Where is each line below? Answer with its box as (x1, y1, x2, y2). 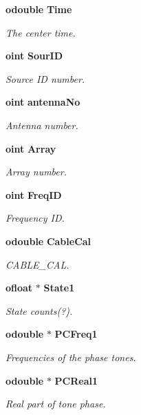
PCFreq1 (54, 327, 98, 341)
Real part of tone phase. (6, 396, 106, 411)
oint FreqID (6, 187, 62, 202)
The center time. (6, 25, 76, 39)
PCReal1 (54, 373, 98, 387)
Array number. (6, 164, 67, 179)
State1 (43, 280, 75, 295)
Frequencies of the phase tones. (6, 349, 136, 364)
